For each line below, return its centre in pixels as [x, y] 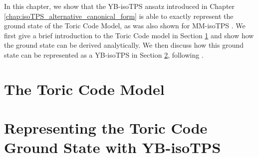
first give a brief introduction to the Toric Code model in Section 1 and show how [129, 35]
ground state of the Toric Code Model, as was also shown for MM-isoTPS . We [125, 26]
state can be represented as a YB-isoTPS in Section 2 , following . [104, 54]
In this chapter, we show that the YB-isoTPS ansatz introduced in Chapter [120, 6]
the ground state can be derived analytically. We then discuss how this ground [124, 45]
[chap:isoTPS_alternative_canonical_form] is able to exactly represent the [119, 16]
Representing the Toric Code [106, 128]
